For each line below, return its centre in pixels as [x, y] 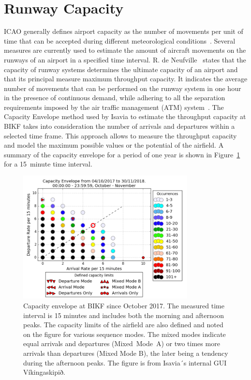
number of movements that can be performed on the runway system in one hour [123, 88]
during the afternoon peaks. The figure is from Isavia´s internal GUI [125, 362]
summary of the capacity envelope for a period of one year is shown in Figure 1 [122, 154]
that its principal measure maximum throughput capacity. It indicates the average [126, 79]
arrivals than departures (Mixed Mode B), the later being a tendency [126, 353]
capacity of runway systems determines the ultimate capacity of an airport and [121, 69]
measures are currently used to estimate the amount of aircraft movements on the [125, 50]
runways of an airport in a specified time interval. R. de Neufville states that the [125, 59]
